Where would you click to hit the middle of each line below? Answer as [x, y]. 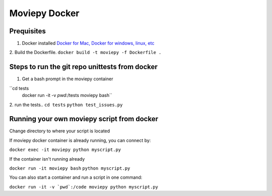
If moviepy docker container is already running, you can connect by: [80, 140]
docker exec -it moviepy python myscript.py [65, 150]
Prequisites [28, 31]
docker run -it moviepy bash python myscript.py [70, 168]
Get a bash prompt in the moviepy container [67, 79]
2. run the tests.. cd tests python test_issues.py [66, 105]
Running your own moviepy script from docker [84, 119]
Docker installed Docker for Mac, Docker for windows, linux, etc [88, 43]
